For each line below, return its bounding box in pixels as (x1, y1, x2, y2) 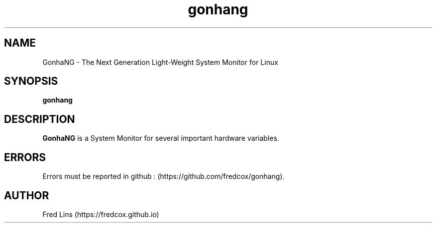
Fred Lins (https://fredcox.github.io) (42, 210, 159, 219)
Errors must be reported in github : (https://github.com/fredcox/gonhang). (42, 172, 285, 181)
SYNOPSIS (4, 75, 58, 88)
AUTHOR (4, 189, 49, 202)
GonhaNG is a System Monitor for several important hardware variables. (42, 134, 279, 143)
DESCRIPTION (4, 113, 75, 125)
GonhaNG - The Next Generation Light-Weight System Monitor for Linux (42, 57, 278, 66)
